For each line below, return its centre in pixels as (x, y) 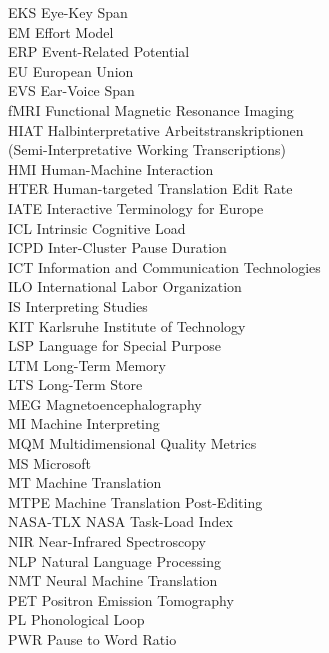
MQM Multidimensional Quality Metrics (132, 443)
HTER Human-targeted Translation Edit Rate (150, 188)
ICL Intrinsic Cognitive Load (97, 227)
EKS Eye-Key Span (68, 12)
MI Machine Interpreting (84, 423)
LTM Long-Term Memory (87, 364)
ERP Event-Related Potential (99, 51)
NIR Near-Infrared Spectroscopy (107, 541)
